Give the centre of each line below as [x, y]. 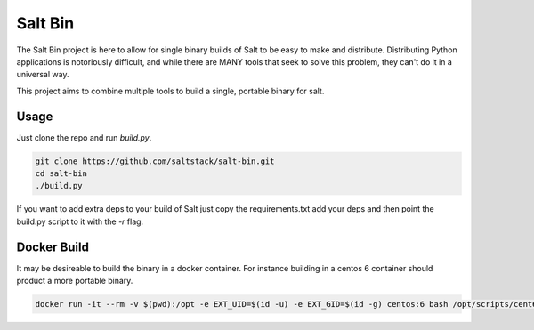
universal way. [43, 75]
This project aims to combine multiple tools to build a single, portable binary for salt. [170, 91]
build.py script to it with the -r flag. [80, 221]
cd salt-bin [61, 173]
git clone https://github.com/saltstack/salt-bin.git [155, 161]
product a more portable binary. [75, 281]
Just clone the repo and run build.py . [84, 137]
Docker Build [53, 247]
